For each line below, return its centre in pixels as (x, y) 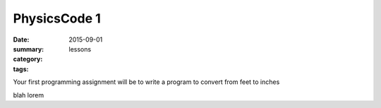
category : (28, 59)
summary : (29, 49)
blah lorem (29, 95)
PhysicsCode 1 (57, 18)
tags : (21, 69)
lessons (80, 49)
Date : (21, 40)
